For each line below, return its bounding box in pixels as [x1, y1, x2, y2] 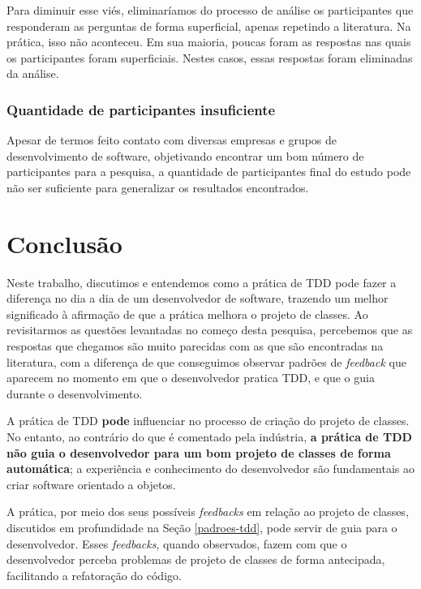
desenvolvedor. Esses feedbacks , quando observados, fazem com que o [6, 535, 347, 552]
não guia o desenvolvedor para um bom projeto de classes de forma [6, 444, 391, 461]
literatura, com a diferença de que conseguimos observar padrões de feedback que [6, 353, 406, 370]
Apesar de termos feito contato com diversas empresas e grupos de [6, 131, 337, 148]
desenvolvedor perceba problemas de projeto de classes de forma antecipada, [6, 551, 385, 568]
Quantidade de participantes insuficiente [6, 99, 276, 119]
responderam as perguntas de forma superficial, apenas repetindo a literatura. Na [6, 17, 411, 34]
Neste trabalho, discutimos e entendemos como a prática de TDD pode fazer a [6, 273, 397, 290]
